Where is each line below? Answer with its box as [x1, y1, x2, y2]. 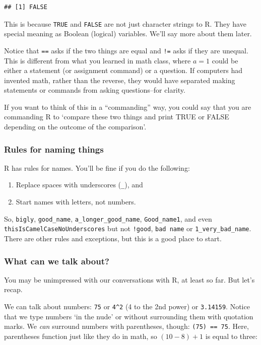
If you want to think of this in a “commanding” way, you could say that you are [4, 101, 251, 112]
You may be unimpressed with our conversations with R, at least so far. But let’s [4, 274, 255, 285]
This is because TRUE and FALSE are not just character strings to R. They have [4, 18, 246, 29]
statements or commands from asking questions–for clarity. [4, 85, 185, 95]
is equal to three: [205, 330, 257, 341]
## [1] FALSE [4, 4, 47, 11]
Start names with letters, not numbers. [16, 196, 136, 207]
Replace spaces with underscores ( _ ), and [16, 179, 143, 190]
